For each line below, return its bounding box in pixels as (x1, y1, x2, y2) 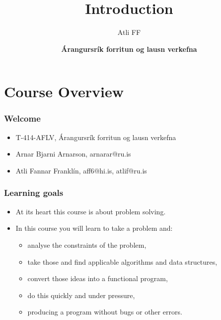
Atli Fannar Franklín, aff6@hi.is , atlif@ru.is (15, 165, 147, 175)
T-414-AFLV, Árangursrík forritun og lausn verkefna (15, 132, 176, 142)
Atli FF (117, 27, 141, 37)
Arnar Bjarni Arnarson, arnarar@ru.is (15, 149, 131, 159)
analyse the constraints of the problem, (27, 239, 147, 250)
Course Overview (4, 81, 124, 102)
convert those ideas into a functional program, (27, 273, 168, 284)
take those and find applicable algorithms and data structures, (27, 256, 218, 267)
